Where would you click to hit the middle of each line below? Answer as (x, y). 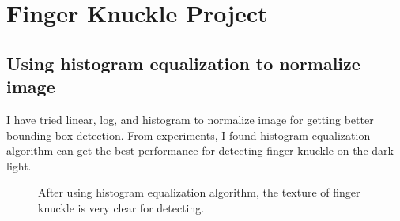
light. (19, 165)
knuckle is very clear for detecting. (121, 207)
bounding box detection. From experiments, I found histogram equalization (189, 135)
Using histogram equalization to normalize (183, 63)
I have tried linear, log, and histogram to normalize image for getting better (190, 119)
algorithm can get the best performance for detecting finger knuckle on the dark (200, 150)
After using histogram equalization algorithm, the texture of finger (199, 192)
